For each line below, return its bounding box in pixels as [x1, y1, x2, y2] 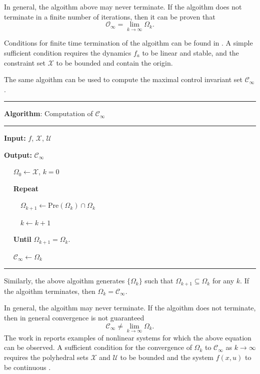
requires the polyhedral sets [4, 352, 88, 362]
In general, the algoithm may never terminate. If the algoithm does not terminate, [4, 302, 256, 313]
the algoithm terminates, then [4, 285, 95, 296]
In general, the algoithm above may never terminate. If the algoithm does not [4, 2, 242, 12]
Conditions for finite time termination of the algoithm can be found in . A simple [4, 38, 253, 48]
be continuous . [4, 361, 51, 372]
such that [144, 275, 173, 286]
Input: [4, 132, 26, 143]
